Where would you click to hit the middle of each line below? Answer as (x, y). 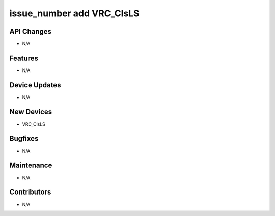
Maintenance (31, 165)
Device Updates (35, 85)
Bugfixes (24, 139)
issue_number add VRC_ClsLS (74, 13)
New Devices (31, 112)
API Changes (31, 31)
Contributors (30, 192)
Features (24, 58)
